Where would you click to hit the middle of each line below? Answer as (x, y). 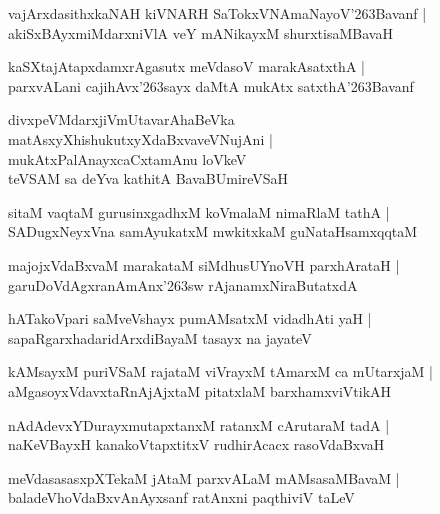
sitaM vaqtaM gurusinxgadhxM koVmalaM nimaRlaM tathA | (199, 211)
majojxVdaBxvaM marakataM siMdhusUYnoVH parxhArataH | (204, 264)
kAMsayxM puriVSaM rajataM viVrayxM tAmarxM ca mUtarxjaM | (221, 371)
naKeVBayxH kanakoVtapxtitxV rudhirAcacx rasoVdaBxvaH (196, 444)
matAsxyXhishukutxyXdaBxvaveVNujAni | (140, 138)
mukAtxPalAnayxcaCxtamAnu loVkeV (127, 158)
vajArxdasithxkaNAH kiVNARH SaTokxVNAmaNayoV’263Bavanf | (217, 13)
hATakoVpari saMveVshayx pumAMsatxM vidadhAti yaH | (190, 318)
